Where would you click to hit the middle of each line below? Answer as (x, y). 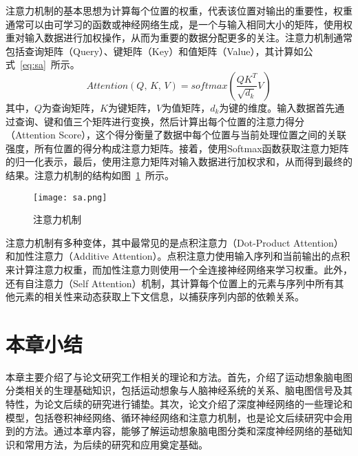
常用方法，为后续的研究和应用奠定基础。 (116, 444)
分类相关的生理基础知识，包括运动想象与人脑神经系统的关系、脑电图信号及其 (179, 390)
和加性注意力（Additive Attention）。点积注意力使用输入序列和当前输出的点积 (178, 256)
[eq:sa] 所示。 (50, 64)
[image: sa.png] (70, 197)
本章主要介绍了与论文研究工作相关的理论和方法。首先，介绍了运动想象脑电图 (179, 376)
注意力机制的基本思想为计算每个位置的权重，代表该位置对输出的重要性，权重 (179, 10)
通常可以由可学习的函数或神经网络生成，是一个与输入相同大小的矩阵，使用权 (179, 24)
